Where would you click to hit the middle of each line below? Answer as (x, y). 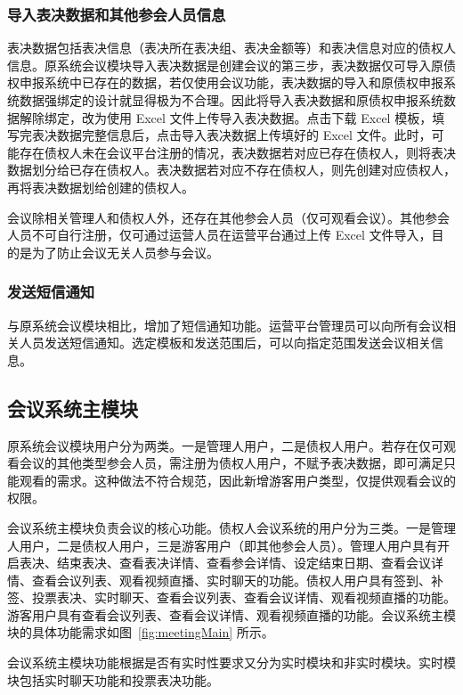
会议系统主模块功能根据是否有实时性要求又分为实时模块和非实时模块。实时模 (231, 662)
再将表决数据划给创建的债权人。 (101, 187)
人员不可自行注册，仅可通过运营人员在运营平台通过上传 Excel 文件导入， (219, 235)
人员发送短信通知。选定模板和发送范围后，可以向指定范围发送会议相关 (225, 343)
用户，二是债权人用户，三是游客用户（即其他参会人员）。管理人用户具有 (228, 545)
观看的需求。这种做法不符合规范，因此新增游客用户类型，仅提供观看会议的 (237, 480)
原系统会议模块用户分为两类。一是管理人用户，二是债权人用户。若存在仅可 (225, 445)
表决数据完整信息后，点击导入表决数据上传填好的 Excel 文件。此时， (231, 135)
